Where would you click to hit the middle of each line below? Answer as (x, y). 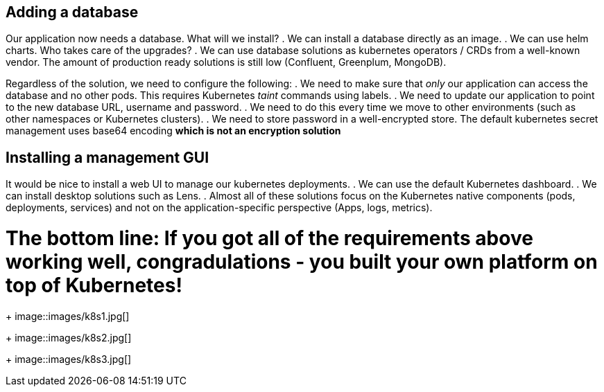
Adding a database (72, 12)
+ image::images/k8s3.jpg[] (69, 359)
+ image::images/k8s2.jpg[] (69, 337)
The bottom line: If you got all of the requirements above (269, 239)
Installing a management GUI (107, 157)
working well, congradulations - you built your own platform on (302, 262)
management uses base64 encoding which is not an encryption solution (173, 131)
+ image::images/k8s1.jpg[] (68, 316)
